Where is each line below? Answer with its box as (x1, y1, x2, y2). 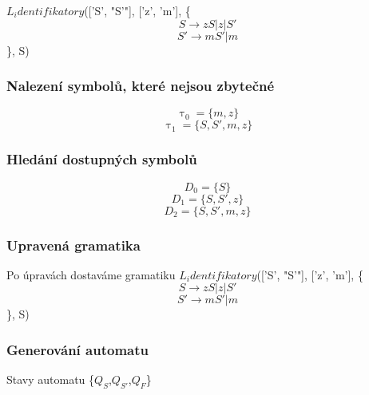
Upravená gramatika (6, 235, 141, 255)
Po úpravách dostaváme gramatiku (6, 266, 176, 282)
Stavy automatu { (6, 371, 95, 388)
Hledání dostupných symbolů (6, 149, 197, 169)
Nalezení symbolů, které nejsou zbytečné (6, 76, 275, 96)
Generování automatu (6, 339, 149, 359)
